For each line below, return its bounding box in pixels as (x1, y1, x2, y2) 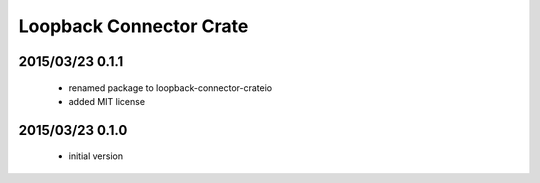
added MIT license (68, 95, 145, 107)
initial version (68, 150, 124, 162)
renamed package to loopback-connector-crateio (68, 81, 273, 94)
